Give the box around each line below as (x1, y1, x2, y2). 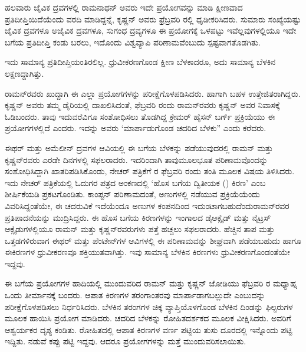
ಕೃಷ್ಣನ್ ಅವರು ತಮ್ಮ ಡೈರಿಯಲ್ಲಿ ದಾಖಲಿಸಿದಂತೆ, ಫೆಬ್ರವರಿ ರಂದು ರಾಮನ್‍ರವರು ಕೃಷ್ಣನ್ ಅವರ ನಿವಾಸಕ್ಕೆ (5, 99, 280, 111)
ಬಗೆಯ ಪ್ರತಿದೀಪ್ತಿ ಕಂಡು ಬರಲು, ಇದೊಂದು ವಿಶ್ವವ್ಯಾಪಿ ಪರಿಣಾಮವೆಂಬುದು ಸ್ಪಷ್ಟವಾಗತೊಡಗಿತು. (5, 35, 261, 48)
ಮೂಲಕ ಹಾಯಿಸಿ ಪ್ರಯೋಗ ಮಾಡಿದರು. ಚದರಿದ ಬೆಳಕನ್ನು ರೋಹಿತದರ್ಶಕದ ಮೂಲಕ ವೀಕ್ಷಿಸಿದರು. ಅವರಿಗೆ (5, 312, 291, 324)
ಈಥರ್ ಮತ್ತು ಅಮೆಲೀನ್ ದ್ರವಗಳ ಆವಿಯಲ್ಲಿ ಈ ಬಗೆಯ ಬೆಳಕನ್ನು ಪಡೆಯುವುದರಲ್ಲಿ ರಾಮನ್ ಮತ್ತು (5, 141, 273, 154)
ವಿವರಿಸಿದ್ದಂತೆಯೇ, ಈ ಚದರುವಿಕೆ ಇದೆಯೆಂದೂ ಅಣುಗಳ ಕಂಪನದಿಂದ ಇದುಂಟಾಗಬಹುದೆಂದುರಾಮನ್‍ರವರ (5, 199, 289, 211)
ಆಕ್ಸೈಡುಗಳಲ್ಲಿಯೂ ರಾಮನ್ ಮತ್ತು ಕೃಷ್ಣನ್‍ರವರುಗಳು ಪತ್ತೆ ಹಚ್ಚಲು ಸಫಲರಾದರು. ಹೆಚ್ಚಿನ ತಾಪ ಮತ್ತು (5, 223, 275, 235)
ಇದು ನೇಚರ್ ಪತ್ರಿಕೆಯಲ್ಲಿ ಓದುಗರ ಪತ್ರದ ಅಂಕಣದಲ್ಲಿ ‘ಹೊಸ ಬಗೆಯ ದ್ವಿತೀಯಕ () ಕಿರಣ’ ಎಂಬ (5, 176, 266, 188)
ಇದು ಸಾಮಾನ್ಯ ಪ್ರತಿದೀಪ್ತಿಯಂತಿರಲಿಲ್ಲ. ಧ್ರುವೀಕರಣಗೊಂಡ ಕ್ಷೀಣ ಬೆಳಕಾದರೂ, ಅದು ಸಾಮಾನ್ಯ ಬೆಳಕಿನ (5, 56, 276, 68)
